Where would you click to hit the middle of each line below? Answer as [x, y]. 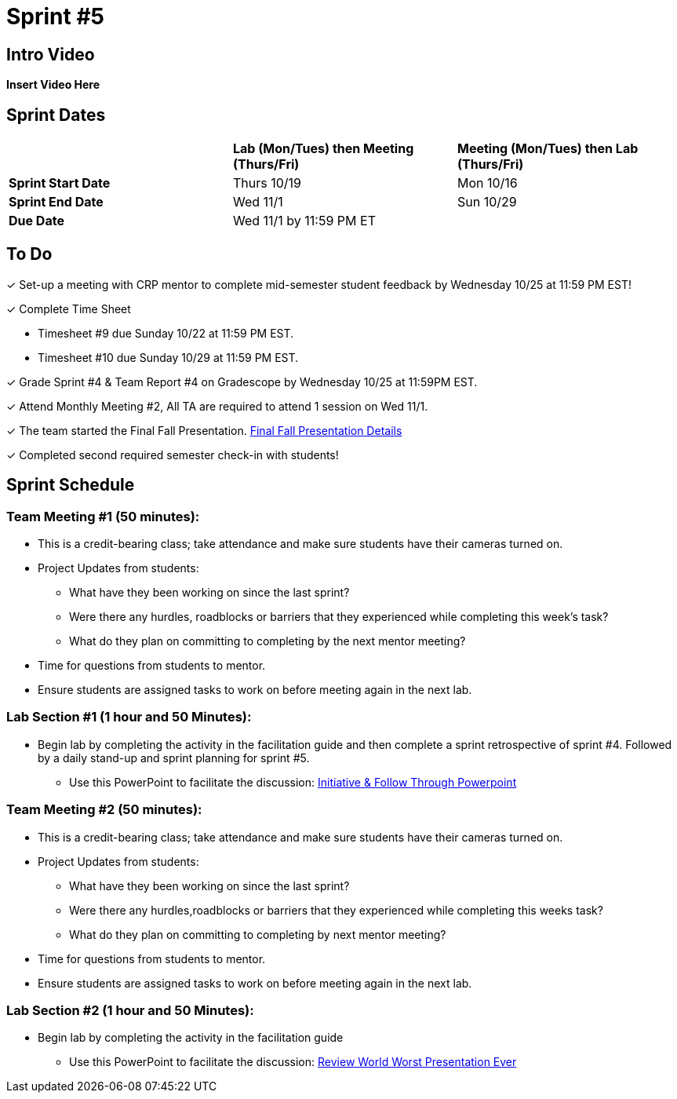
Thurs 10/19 [267, 183]
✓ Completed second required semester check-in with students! [173, 455]
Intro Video [51, 54]
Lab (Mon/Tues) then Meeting [323, 149]
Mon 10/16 [487, 183]
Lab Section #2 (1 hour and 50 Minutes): [130, 1010]
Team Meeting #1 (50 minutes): [103, 516]
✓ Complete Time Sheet [69, 309]
